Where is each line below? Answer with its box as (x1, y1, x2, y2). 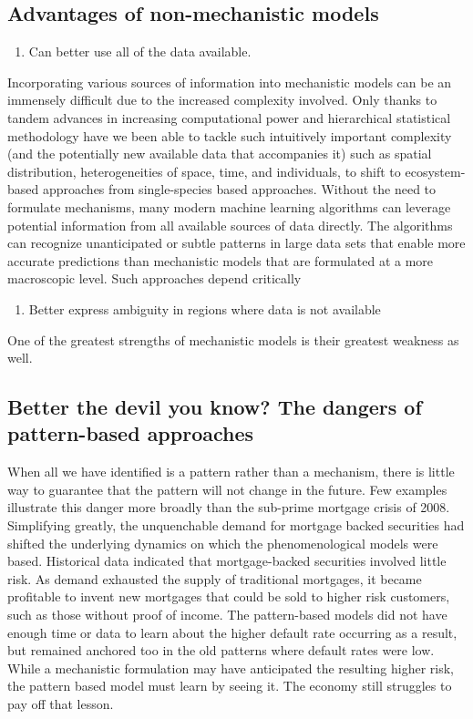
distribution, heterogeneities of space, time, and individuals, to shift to (7, 161, 401, 180)
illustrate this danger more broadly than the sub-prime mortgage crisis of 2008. (7, 498, 450, 517)
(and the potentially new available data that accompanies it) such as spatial (7, 144, 432, 163)
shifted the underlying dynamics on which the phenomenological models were (7, 533, 438, 552)
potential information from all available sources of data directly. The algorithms (7, 215, 453, 234)
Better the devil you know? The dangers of (7, 393, 422, 421)
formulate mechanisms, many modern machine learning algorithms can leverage (7, 197, 451, 216)
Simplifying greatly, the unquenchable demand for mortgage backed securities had (7, 516, 465, 535)
